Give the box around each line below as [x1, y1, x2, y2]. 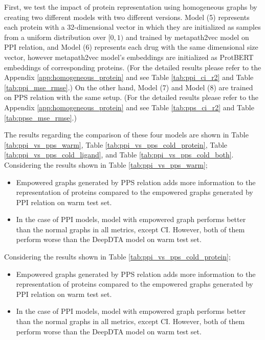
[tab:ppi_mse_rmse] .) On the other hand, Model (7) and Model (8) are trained [4, 82, 253, 92]
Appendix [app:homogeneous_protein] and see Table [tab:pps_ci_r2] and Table [4, 102, 254, 112]
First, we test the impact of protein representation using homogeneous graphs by [4, 2, 257, 12]
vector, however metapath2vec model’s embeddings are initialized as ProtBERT [4, 51, 254, 62]
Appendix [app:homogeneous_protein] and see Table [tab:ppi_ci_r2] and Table [4, 72, 254, 83]
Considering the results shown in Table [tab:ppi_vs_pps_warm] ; [4, 159, 208, 170]
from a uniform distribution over [4, 31, 106, 42]
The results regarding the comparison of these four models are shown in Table [4, 129, 249, 140]
